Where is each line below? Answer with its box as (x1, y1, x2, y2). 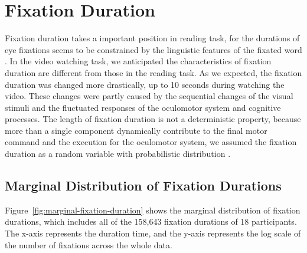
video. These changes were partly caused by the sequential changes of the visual (5, 90, 293, 102)
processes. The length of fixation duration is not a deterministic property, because (5, 113, 301, 125)
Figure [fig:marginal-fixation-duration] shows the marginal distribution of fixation (5, 203, 301, 216)
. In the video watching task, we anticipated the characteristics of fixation (5, 55, 272, 67)
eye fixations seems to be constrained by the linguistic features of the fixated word (5, 43, 302, 55)
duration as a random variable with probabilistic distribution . (5, 147, 231, 160)
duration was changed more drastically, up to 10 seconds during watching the (5, 78, 285, 90)
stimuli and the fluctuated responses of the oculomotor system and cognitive (5, 101, 281, 113)
